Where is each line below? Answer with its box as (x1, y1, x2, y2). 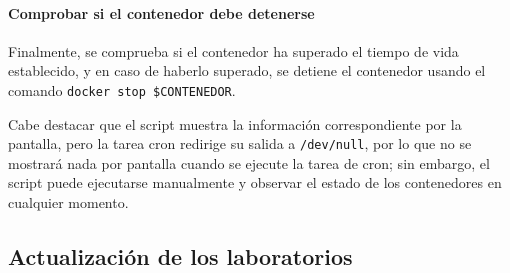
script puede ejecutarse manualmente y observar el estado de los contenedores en (8, 172, 502, 193)
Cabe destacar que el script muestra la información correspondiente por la (8, 113, 462, 134)
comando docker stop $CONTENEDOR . (8, 79, 236, 100)
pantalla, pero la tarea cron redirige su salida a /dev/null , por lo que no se (8, 133, 472, 154)
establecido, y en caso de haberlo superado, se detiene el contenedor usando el (8, 60, 486, 81)
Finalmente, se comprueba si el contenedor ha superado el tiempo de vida (8, 40, 459, 61)
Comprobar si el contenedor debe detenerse (8, 2, 315, 23)
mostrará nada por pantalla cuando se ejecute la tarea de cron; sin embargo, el (8, 152, 490, 173)
